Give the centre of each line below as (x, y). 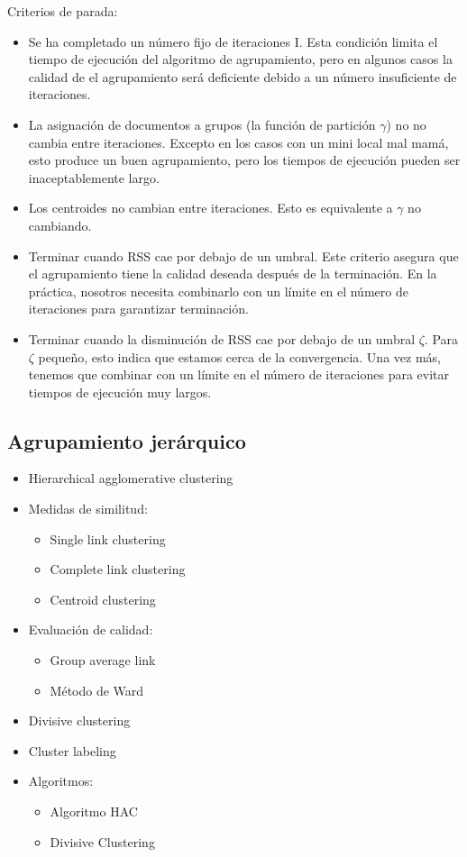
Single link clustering (108, 538)
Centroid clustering (103, 599)
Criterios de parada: (63, 11)
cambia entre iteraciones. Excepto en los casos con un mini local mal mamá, (238, 142)
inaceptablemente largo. (94, 177)
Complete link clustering (118, 569)
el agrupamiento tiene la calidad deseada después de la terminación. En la (233, 274)
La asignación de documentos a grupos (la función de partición (202, 124)
